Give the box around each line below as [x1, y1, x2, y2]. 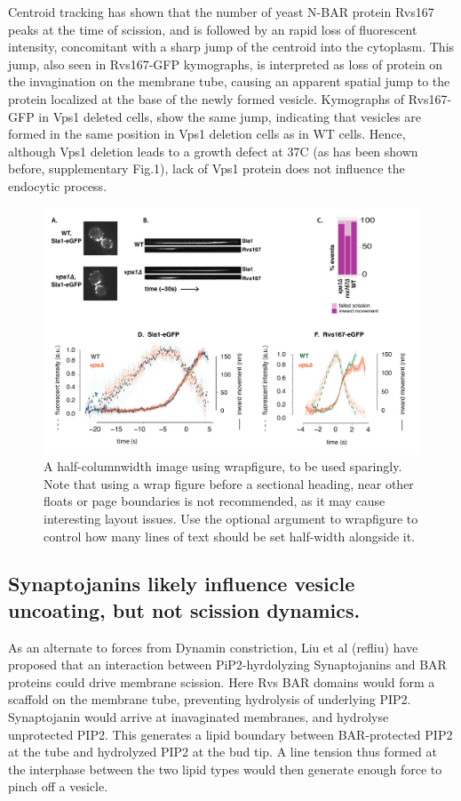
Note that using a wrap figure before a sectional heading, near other [44, 474, 414, 493]
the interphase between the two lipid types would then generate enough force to [8, 759, 442, 778]
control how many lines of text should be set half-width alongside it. [44, 526, 416, 545]
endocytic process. [8, 176, 107, 195]
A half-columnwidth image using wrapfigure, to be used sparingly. [44, 457, 402, 476]
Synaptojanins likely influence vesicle [8, 570, 355, 597]
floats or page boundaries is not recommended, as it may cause [44, 492, 385, 510]
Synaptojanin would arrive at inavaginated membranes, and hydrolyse [8, 708, 389, 726]
